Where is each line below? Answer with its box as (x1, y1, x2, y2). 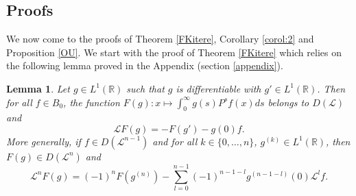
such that (126, 81, 165, 95)
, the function (63, 95, 120, 109)
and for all (152, 134, 198, 148)
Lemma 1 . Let (6, 81, 70, 95)
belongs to (268, 95, 309, 109)
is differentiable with (176, 81, 261, 95)
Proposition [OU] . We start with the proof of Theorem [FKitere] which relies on (6, 45, 342, 59)
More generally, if (6, 134, 81, 148)
